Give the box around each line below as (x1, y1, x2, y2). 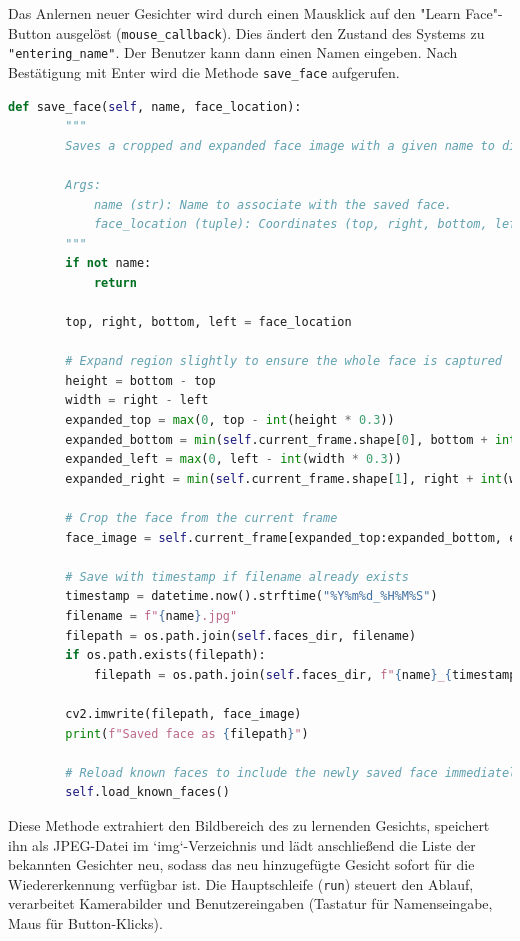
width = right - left (65, 393, 209, 408)
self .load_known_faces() (65, 785, 230, 800)
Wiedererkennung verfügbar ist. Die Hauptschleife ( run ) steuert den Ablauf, (8, 873, 474, 894)
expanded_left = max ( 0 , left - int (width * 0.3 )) (65, 452, 402, 467)
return (93, 275, 137, 290)
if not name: (65, 256, 152, 271)
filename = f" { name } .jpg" (65, 609, 238, 623)
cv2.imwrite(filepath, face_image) (65, 706, 302, 721)
